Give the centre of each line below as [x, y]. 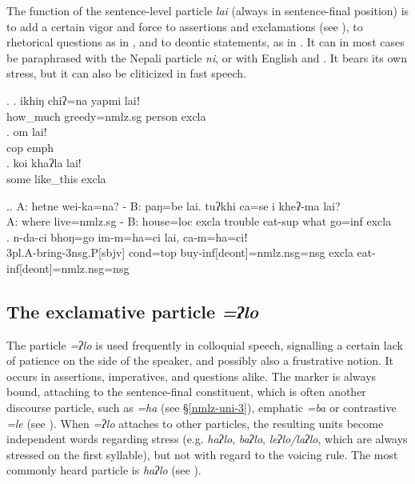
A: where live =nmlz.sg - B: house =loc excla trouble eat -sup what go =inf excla [199, 221]
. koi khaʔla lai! [44, 163]
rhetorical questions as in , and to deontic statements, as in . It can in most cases [206, 42]
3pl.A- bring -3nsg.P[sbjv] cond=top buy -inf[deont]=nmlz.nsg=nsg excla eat [190, 252]
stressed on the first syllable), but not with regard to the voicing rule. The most [202, 454]
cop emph [30, 147]
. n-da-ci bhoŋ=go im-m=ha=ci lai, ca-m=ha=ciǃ [127, 236]
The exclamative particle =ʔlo [133, 311]
